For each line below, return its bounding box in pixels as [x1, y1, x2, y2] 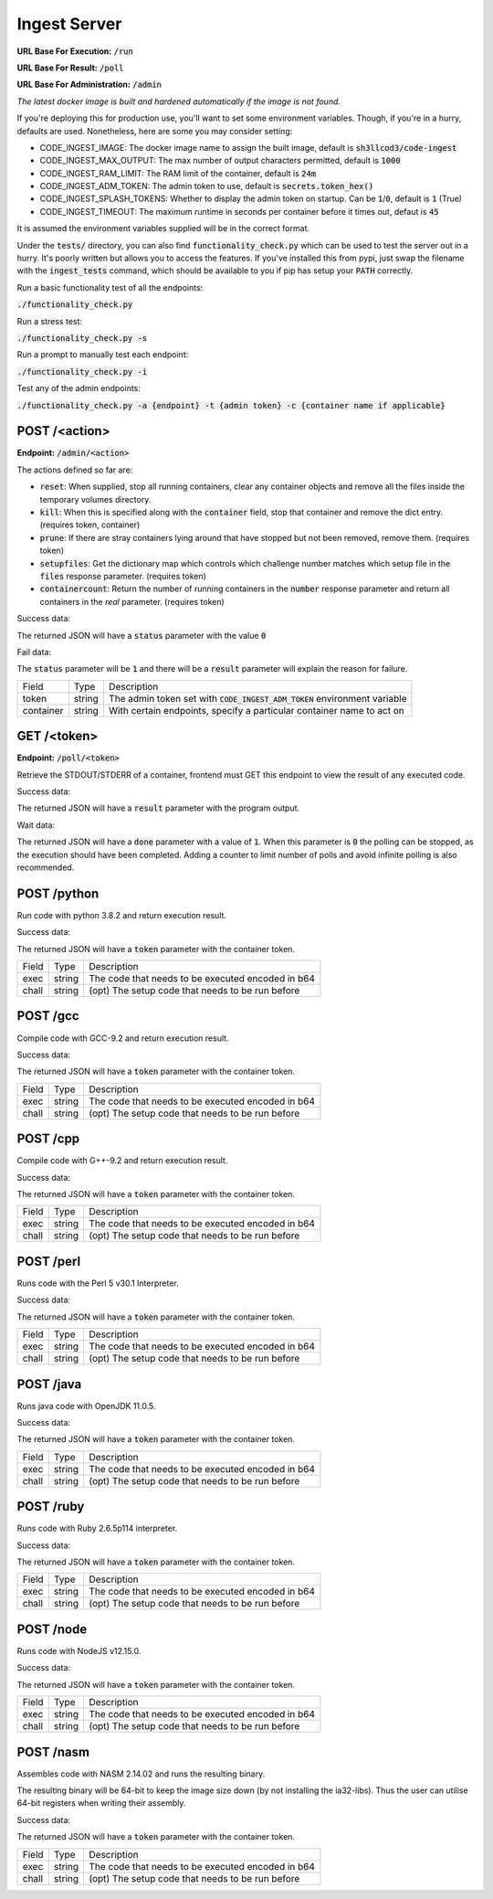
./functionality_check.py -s [16, 333, 148, 343]
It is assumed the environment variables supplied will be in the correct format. [16, 223, 310, 234]
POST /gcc [16, 1008, 79, 1024]
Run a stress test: [16, 315, 82, 326]
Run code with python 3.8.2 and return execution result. [16, 909, 227, 920]
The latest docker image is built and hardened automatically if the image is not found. [16, 96, 341, 107]
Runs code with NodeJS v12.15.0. [16, 1645, 142, 1656]
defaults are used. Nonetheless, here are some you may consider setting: [16, 125, 293, 136]
